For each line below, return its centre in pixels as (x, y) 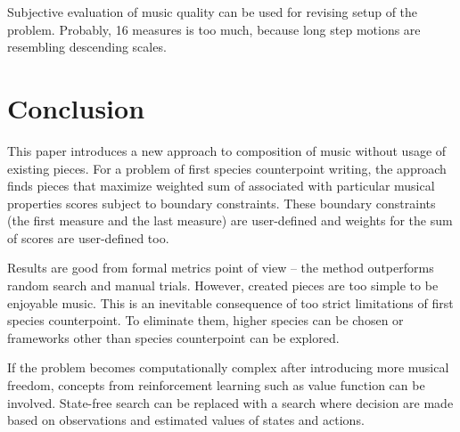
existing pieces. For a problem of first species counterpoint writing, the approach (227, 168)
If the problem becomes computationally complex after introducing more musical (228, 367)
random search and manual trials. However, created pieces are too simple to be (223, 285)
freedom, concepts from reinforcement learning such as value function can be (216, 385)
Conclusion (76, 107)
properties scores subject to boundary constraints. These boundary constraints (222, 203)
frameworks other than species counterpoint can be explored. (173, 337)
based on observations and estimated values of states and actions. (186, 420)
